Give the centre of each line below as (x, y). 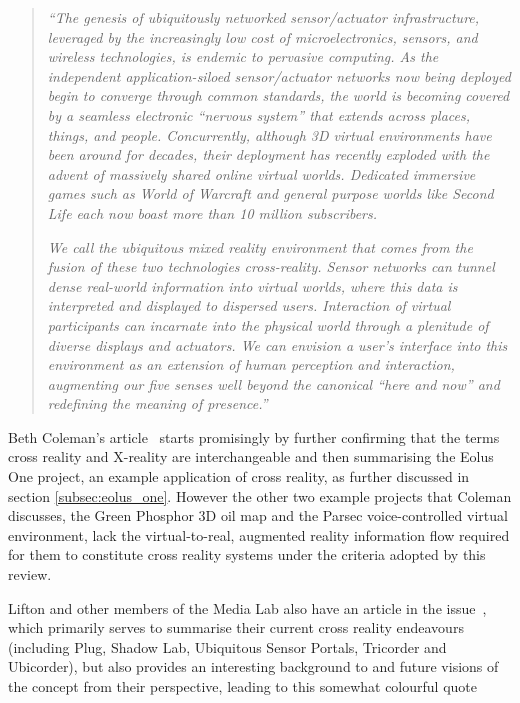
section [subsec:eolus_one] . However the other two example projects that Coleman (260, 495)
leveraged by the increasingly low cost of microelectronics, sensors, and (262, 36)
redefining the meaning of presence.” (157, 403)
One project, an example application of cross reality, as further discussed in (239, 476)
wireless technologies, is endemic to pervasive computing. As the (243, 56)
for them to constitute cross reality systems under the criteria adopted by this (247, 554)
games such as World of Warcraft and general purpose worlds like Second (270, 193)
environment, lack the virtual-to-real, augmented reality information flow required (259, 534)
